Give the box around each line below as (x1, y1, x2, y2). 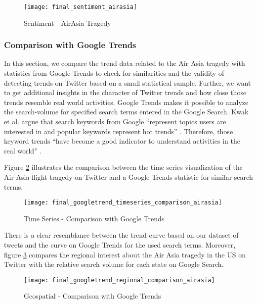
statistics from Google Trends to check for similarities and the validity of (4, 68, 224, 78)
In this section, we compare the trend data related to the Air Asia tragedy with (4, 58, 245, 68)
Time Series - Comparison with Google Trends (24, 213, 165, 223)
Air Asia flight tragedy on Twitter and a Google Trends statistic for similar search (4, 172, 253, 182)
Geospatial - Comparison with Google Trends (24, 291, 161, 301)
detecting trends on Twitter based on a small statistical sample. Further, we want (4, 77, 251, 88)
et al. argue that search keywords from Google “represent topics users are (4, 116, 226, 127)
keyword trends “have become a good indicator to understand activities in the (4, 136, 240, 146)
